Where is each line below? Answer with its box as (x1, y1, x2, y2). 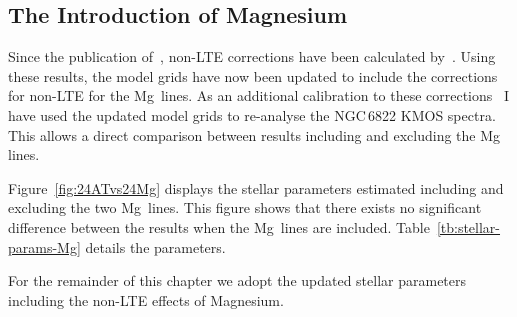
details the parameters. (85, 236, 226, 257)
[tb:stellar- (436, 216, 501, 237)
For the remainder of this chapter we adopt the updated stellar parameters (8, 270, 467, 291)
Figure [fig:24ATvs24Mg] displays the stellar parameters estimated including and (8, 177, 504, 198)
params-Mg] (8, 236, 81, 257)
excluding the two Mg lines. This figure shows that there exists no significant (8, 197, 482, 218)
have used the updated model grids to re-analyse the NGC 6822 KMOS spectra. (8, 104, 496, 125)
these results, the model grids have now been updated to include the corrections (8, 65, 498, 86)
